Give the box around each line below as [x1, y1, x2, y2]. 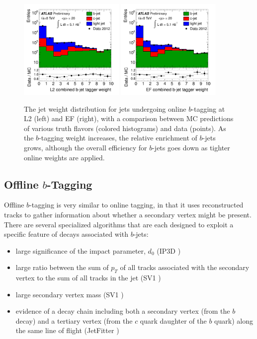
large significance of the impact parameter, [15, 245, 146, 256]
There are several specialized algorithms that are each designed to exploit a [4, 219, 234, 229]
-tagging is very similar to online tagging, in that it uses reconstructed [29, 200, 244, 210]
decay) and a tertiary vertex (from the [15, 315, 133, 326]
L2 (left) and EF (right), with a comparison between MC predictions [24, 113, 234, 124]
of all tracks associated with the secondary [120, 262, 250, 272]
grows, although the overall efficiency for [24, 142, 147, 152]
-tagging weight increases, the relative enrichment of [39, 133, 197, 143]
